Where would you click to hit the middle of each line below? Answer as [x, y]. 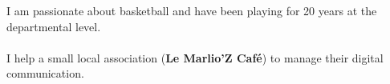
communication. [45, 73]
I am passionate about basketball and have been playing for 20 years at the [192, 10]
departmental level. [54, 26]
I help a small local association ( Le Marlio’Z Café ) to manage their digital [195, 57]
